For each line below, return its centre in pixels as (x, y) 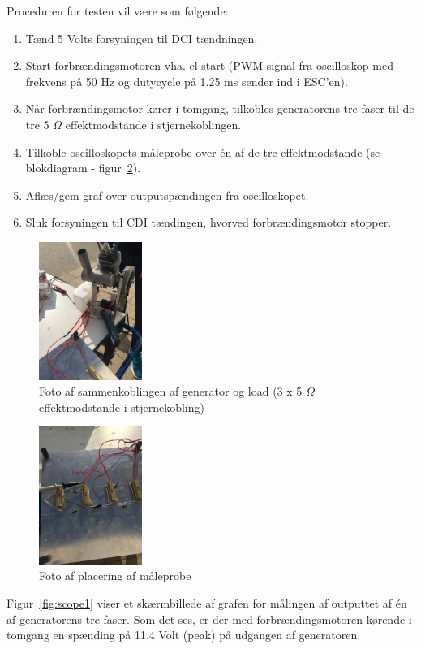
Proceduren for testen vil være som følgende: (118, 11)
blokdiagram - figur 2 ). (83, 168)
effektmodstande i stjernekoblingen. (153, 124)
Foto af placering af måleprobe (115, 575)
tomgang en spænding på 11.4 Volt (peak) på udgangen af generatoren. (184, 635)
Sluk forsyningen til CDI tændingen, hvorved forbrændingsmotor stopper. (208, 222)
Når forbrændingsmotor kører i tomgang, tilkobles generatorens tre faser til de (220, 108)
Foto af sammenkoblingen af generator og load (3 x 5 (171, 391)
